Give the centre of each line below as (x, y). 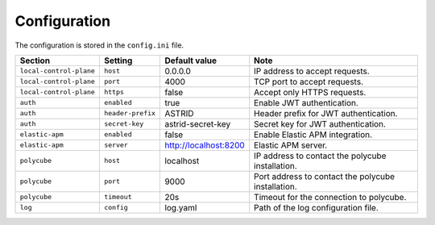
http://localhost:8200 (205, 145)
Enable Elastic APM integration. (313, 135)
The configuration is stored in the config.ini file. (99, 45)
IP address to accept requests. (312, 71)
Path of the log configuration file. (316, 207)
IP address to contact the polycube (320, 156)
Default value (191, 60)
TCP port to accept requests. (309, 81)
